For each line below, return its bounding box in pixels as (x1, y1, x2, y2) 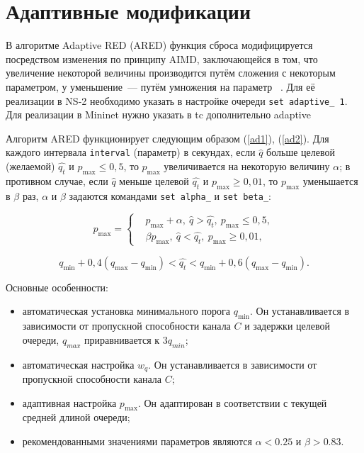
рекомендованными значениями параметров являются (22, 434, 252, 449)
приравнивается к (84, 332, 160, 347)
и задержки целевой (244, 318, 330, 333)
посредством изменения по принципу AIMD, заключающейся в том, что (6, 51, 318, 66)
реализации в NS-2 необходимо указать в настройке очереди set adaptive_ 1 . (6, 93, 348, 108)
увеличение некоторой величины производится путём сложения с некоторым (6, 65, 336, 80)
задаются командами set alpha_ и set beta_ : (69, 188, 271, 203)
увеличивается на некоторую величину (164, 159, 330, 173)
